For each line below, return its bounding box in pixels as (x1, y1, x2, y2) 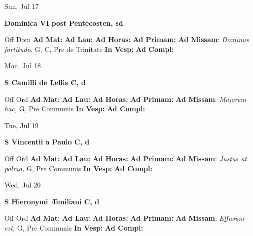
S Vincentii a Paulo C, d (4, 137, 90, 147)
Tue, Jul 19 (4, 120, 39, 130)
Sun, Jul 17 (4, 1, 39, 11)
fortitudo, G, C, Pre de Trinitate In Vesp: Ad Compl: (4, 44, 174, 54)
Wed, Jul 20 (4, 180, 41, 190)
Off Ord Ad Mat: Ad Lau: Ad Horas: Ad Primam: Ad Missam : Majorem (4, 94, 246, 104)
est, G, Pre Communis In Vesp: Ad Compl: (4, 222, 143, 233)
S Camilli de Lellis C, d (4, 77, 86, 87)
